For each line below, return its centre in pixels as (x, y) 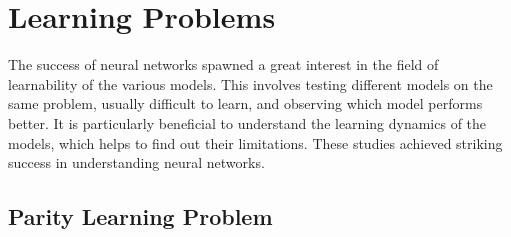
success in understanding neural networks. (136, 162)
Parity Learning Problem (140, 216)
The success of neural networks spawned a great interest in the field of (223, 64)
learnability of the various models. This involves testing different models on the (250, 83)
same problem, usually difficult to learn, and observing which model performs (245, 103)
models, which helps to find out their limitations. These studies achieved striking (255, 142)
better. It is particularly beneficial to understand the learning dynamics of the (247, 122)
